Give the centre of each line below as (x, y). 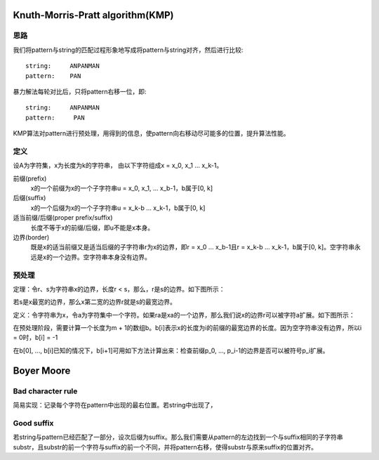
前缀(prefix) (30, 178)
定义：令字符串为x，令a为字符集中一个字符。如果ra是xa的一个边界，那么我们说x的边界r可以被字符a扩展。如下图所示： (184, 315)
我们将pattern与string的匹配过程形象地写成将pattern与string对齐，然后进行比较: (128, 50)
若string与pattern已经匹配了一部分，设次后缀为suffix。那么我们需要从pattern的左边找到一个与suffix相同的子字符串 (178, 437)
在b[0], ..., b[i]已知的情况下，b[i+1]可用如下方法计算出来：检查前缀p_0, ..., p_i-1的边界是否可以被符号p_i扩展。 (171, 350)
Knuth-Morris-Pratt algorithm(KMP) (93, 15)
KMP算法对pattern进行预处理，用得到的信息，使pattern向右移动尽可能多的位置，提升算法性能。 (152, 133)
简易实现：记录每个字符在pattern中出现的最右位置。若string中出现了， (115, 405)
